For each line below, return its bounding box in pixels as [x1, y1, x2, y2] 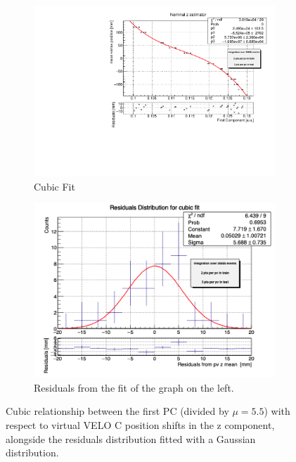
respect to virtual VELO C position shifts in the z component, [6, 417, 275, 432]
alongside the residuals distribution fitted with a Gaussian [6, 431, 256, 446]
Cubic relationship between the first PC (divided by [6, 404, 229, 418]
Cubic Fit [34, 179, 75, 193]
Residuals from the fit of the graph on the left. [34, 380, 234, 394]
